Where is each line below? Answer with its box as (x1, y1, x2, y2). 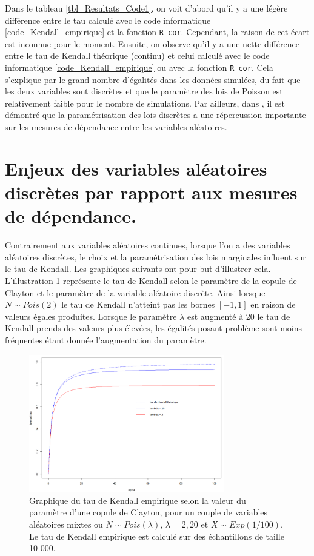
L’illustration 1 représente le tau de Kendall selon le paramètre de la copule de (5, 274, 297, 286)
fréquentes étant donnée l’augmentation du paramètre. (5, 333, 207, 346)
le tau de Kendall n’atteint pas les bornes (61, 298, 215, 311)
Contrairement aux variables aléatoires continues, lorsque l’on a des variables (5, 239, 290, 251)
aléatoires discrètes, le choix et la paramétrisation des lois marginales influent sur (5, 250, 306, 263)
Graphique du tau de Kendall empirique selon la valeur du (29, 494, 246, 506)
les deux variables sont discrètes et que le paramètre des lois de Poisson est (5, 85, 283, 98)
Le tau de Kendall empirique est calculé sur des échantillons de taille (29, 529, 284, 542)
